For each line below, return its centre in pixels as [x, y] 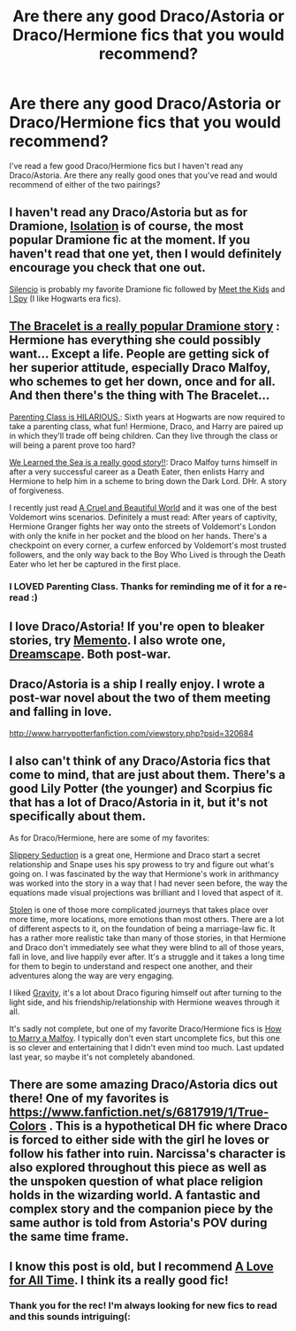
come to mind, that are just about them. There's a [147, 775]
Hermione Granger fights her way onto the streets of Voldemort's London [143, 526]
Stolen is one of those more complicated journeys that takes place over [139, 910]
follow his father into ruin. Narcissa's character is [148, 1154]
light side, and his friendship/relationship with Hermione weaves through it [144, 1002]
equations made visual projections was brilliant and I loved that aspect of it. [146, 892]
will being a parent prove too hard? [72, 445]
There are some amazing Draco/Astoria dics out [144, 1085]
